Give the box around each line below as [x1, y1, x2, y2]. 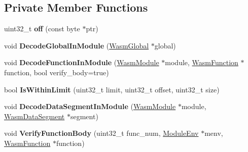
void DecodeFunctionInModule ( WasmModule [4, 57, 159, 68]
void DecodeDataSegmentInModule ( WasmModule [4, 101, 176, 112]
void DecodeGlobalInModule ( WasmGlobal [4, 40, 149, 50]
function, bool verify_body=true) [4, 67, 109, 77]
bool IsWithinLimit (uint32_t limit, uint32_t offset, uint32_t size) [4, 84, 220, 94]
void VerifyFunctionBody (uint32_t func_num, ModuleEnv [4, 128, 199, 138]
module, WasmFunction [165, 57, 238, 68]
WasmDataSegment [4, 111, 65, 121]
